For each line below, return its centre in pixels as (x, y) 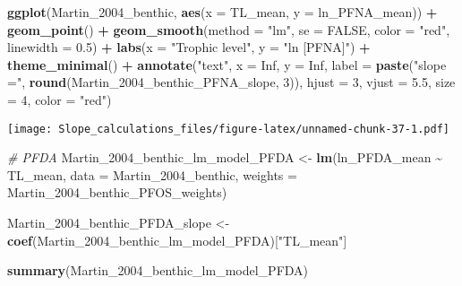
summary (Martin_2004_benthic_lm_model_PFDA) (158, 270)
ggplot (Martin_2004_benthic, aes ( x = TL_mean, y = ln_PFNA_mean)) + (222, 12)
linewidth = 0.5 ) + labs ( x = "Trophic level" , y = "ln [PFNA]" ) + (189, 47)
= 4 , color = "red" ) (60, 99)
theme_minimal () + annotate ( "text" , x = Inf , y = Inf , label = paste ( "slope (227, 64)
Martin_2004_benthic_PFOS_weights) (117, 192)
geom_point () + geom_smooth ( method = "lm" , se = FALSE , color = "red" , (229, 29)
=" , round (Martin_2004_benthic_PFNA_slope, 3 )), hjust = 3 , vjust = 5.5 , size (231, 82)
